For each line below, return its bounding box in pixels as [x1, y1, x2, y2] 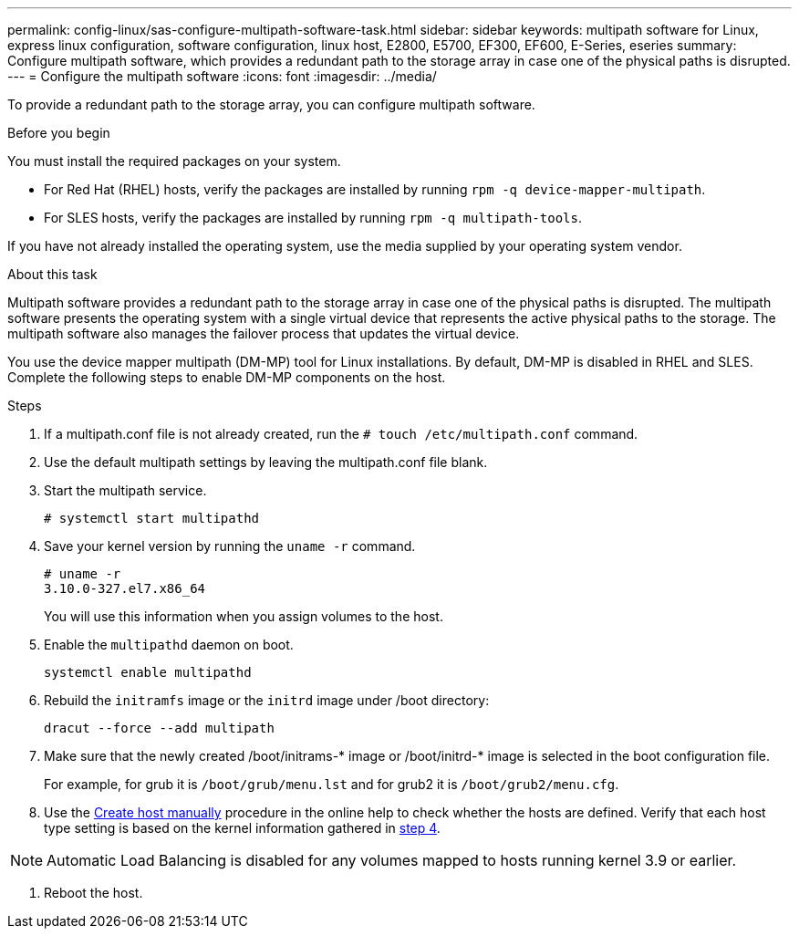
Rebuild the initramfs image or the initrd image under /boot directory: [44, 692, 490, 708]
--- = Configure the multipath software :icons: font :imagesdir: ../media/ [7, 68, 437, 84]
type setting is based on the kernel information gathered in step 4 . [44, 820, 441, 836]
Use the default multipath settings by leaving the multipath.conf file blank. [44, 454, 488, 470]
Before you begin [7, 125, 110, 140]
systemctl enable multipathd [44, 665, 252, 680]
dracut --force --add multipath [44, 721, 275, 735]
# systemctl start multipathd [44, 511, 260, 525]
